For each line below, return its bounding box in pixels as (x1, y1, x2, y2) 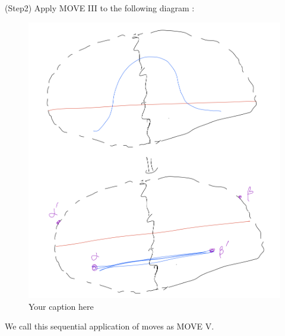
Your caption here (28, 300, 94, 312)
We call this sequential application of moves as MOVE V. (5, 320, 214, 332)
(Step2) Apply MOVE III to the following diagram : (5, 2, 195, 14)
